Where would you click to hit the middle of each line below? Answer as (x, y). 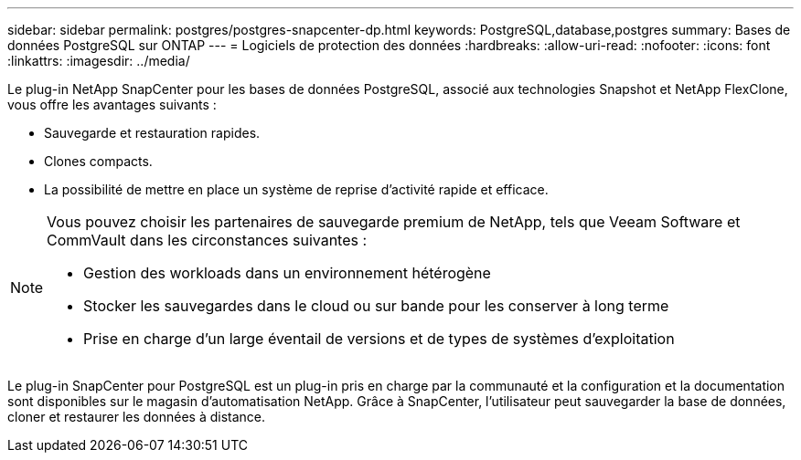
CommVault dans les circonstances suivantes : (207, 240)
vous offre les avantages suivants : (112, 105)
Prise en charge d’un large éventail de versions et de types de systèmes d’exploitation (379, 339)
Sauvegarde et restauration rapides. (152, 133)
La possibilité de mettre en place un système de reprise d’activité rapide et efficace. (296, 189)
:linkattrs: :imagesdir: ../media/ (99, 61)
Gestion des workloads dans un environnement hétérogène (287, 273)
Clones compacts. (98, 161)
